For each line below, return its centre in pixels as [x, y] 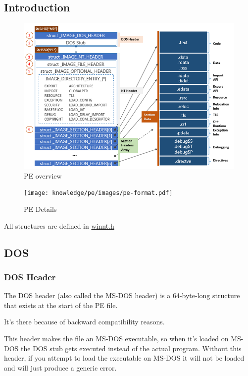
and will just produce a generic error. [60, 367]
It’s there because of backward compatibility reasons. [84, 322]
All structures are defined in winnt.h [59, 225]
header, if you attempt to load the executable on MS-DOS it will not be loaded [124, 358]
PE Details [40, 209]
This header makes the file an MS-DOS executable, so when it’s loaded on [116, 339]
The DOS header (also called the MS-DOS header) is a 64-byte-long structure [122, 295]
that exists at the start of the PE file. [61, 305]
